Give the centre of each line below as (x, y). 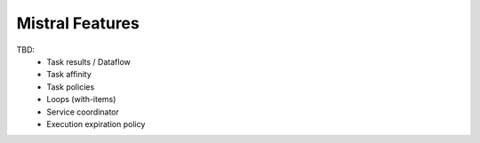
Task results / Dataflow (88, 61)
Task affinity (69, 75)
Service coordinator (83, 112)
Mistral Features (78, 23)
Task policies (71, 87)
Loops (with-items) (81, 99)
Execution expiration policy (96, 123)
